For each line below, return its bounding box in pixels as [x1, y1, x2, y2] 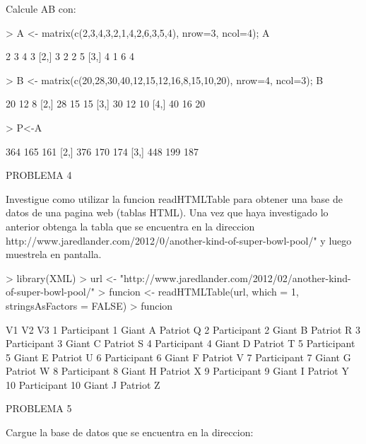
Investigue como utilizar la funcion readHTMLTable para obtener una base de [6, 191, 343, 206]
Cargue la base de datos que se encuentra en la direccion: [6, 425, 254, 440]
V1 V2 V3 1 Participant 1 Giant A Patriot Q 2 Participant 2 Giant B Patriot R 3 [6, 322, 361, 337]
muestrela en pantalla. [6, 247, 102, 262]
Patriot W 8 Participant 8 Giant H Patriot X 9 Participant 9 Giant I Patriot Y [6, 363, 349, 378]
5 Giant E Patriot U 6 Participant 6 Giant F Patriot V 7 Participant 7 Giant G [6, 349, 351, 364]
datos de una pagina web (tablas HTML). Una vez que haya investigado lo [6, 205, 329, 220]
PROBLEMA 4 [6, 168, 72, 182]
